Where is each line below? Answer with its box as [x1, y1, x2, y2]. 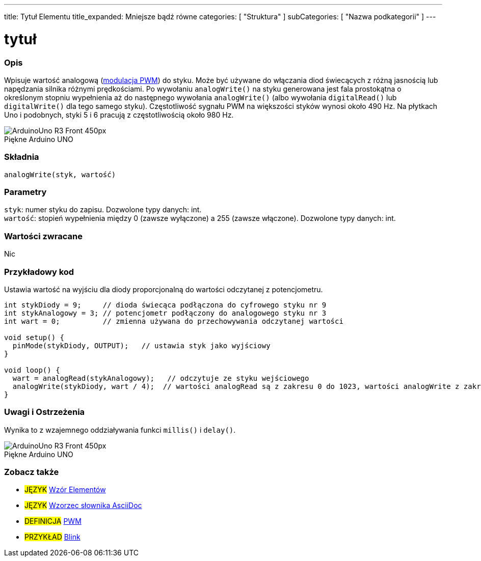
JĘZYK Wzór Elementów [24, 485, 106, 494]
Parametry [4, 187, 47, 197]
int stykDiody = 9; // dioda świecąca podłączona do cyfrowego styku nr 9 [4, 300, 327, 309]
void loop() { [4, 366, 60, 374]
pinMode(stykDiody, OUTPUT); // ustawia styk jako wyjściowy [12, 341, 271, 350]
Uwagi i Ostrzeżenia [4, 407, 85, 417]
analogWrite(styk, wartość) [4, 170, 116, 179]
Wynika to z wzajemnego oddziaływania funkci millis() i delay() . [4, 425, 236, 434]
